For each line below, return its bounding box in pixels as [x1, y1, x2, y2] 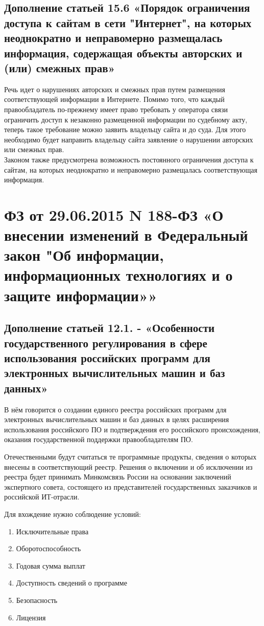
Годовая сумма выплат [16, 560, 85, 571]
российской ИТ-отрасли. [4, 491, 80, 502]
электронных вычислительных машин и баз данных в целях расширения [4, 414, 229, 425]
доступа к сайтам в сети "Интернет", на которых [4, 14, 252, 30]
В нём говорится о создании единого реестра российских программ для [4, 404, 227, 414]
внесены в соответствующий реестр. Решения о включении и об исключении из [4, 461, 253, 472]
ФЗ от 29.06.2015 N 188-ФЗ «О [4, 204, 224, 225]
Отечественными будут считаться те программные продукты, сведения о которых [4, 451, 257, 462]
